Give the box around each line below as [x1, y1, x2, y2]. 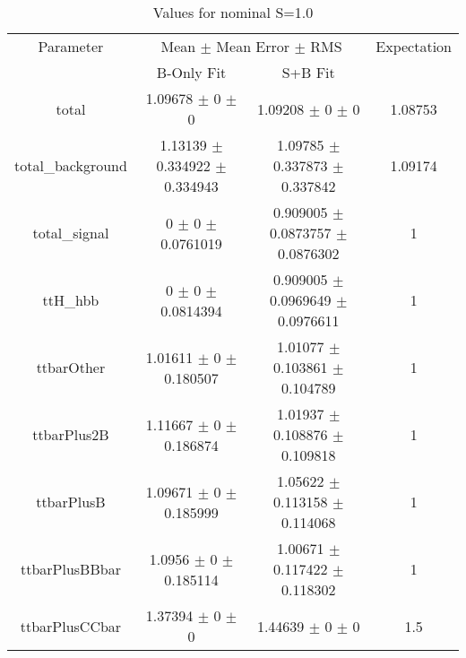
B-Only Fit [156, 62, 227, 82]
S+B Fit [281, 62, 335, 82]
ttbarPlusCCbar [20, 615, 122, 636]
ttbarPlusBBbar [20, 558, 121, 579]
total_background [14, 155, 127, 176]
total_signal [32, 222, 109, 243]
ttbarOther [36, 357, 106, 377]
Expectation [375, 36, 452, 56]
